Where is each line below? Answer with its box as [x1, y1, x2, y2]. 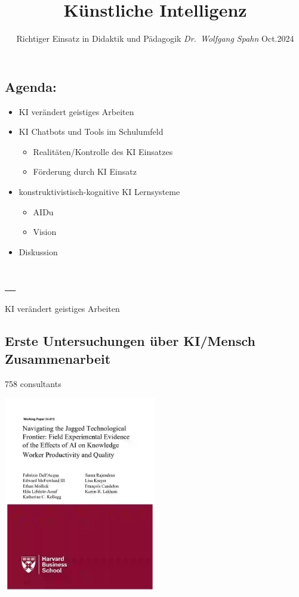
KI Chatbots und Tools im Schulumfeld [19, 125, 164, 138]
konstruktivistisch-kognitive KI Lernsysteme [19, 185, 180, 197]
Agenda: [5, 77, 57, 95]
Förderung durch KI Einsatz [33, 165, 137, 178]
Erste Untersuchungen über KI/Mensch [5, 332, 255, 350]
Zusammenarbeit [5, 349, 111, 367]
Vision [33, 225, 57, 238]
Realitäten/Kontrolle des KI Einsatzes [33, 145, 173, 157]
